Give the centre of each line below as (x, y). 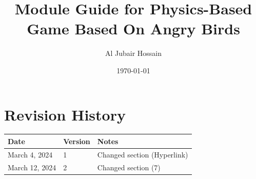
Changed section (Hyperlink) (143, 154)
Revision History (65, 114)
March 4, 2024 (30, 154)
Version (77, 141)
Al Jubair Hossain (133, 53)
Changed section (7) (129, 167)
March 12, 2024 (32, 167)
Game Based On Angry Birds (133, 28)
